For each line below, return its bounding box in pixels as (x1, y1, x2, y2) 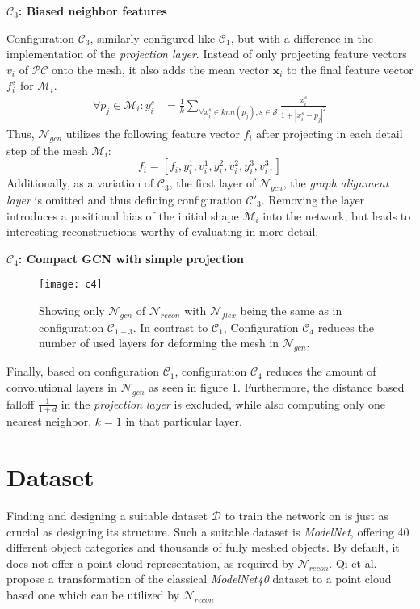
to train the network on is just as (225, 507, 389, 524)
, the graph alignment (283, 174, 389, 191)
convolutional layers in (6, 378, 118, 395)
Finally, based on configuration (6, 363, 159, 380)
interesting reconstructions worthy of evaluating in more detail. (6, 223, 319, 240)
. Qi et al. (329, 554, 377, 571)
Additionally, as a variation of (6, 174, 154, 191)
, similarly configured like (90, 29, 216, 46)
